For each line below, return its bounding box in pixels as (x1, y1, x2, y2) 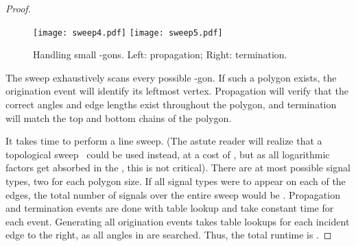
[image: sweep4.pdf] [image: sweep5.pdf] (33, 27, 223, 38)
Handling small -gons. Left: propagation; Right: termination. (33, 47, 287, 62)
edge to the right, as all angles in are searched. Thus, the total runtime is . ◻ (5, 227, 332, 242)
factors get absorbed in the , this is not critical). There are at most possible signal (5, 160, 351, 175)
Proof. (5, 1, 31, 15)
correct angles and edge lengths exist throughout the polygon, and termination (5, 97, 337, 112)
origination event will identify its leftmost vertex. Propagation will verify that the (5, 84, 348, 98)
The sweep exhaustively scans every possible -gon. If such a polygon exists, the (5, 70, 337, 84)
